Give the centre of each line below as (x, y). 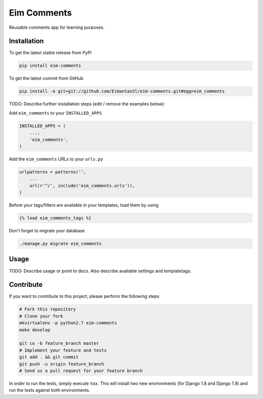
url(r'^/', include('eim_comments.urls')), (82, 186)
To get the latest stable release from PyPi (50, 53)
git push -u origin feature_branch (62, 364)
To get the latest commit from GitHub (46, 79)
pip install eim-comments (50, 66)
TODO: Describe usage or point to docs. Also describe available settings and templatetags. (100, 271)
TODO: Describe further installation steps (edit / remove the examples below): (87, 104)
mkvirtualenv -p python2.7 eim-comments (68, 323)
